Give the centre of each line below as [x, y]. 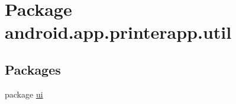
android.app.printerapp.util [118, 32]
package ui [24, 94]
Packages [33, 69]
